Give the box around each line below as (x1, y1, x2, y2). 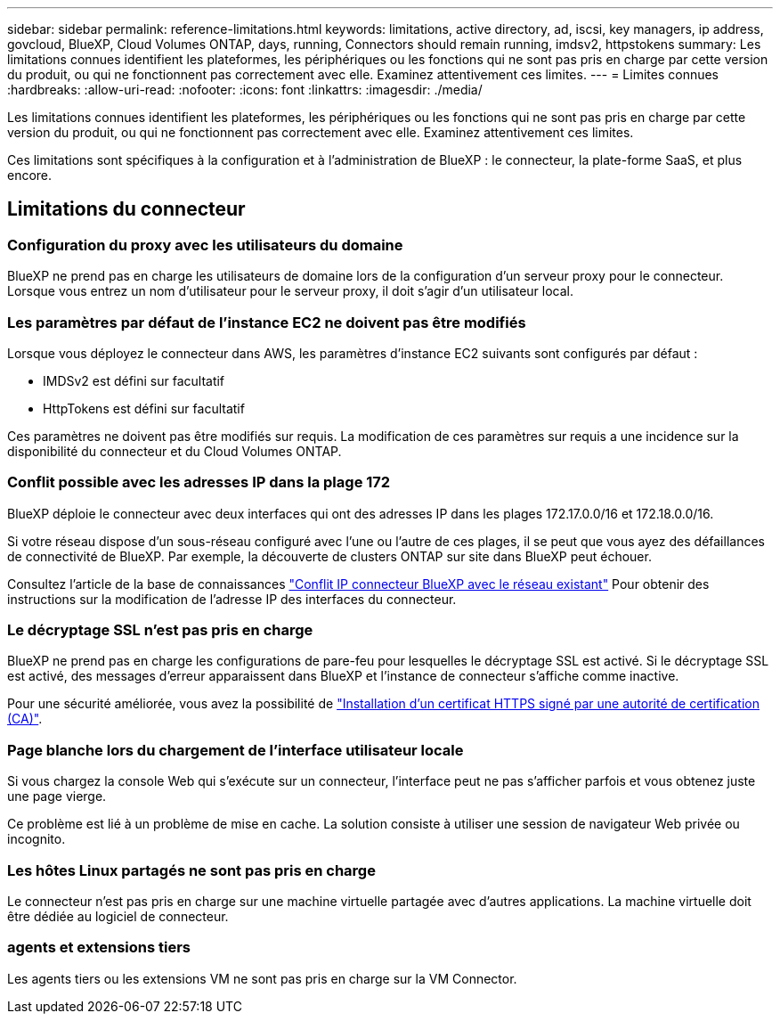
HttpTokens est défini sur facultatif (43, 400, 245, 416)
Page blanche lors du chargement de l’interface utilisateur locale (7, 740, 464, 759)
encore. (7, 167, 53, 183)
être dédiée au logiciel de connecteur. (7, 908, 229, 924)
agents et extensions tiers (7, 938, 191, 957)
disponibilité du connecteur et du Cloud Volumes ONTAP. (7, 443, 342, 459)
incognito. (7, 831, 66, 847)
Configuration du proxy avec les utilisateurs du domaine (7, 235, 403, 254)
